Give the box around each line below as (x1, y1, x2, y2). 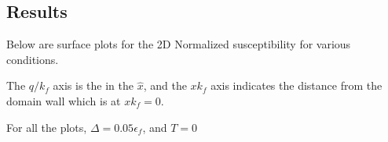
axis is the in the (53, 77, 134, 94)
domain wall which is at (6, 92, 121, 108)
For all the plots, (6, 119, 87, 135)
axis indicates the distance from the (210, 77, 383, 94)
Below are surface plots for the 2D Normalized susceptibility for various (6, 36, 351, 52)
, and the (143, 77, 187, 94)
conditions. (6, 51, 59, 67)
